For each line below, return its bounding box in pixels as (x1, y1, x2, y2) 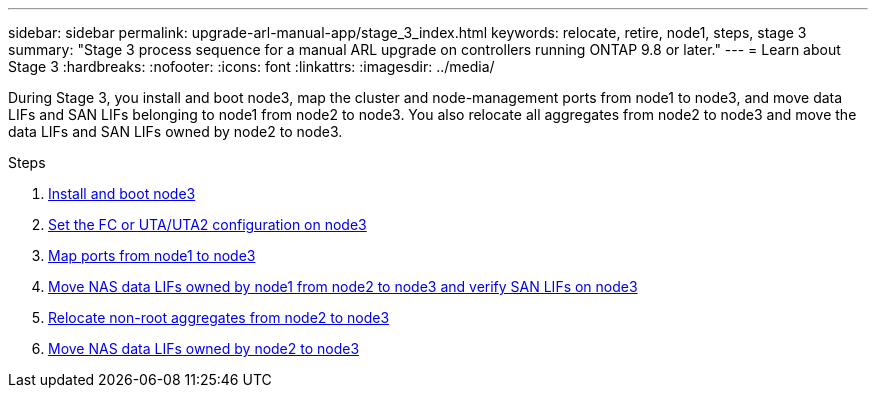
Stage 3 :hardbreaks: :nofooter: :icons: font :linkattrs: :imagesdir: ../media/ (8, 58, 495, 75)
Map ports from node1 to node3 (48, 247, 256, 264)
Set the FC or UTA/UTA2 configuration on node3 (48, 216, 367, 233)
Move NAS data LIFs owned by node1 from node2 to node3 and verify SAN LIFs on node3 (48, 278, 638, 295)
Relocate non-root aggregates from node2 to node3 (48, 309, 390, 326)
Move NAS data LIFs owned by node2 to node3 (48, 340, 360, 357)
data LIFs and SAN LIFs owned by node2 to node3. (8, 123, 343, 140)
